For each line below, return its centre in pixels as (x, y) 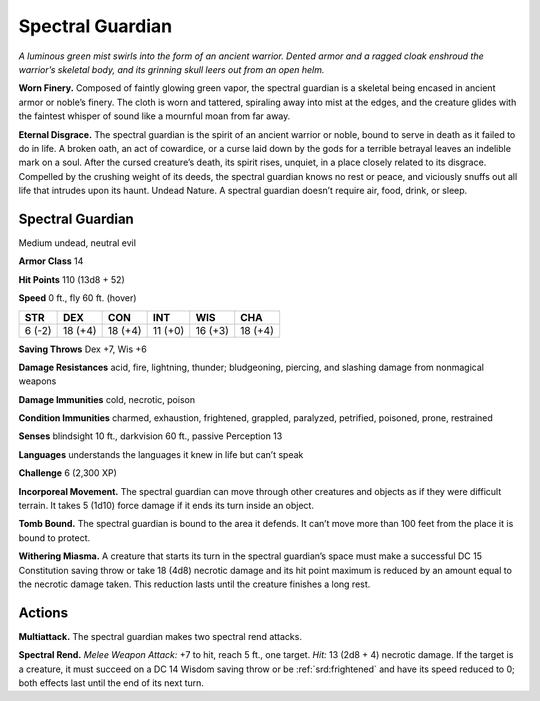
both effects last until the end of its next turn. (111, 683)
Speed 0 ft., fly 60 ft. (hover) (77, 298)
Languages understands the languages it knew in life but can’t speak (161, 454)
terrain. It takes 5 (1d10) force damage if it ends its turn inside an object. (166, 506)
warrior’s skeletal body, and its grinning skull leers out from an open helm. (171, 69)
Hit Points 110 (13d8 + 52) (71, 279)
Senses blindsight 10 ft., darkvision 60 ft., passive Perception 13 (150, 436)
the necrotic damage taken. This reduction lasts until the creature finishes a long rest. (194, 584)
